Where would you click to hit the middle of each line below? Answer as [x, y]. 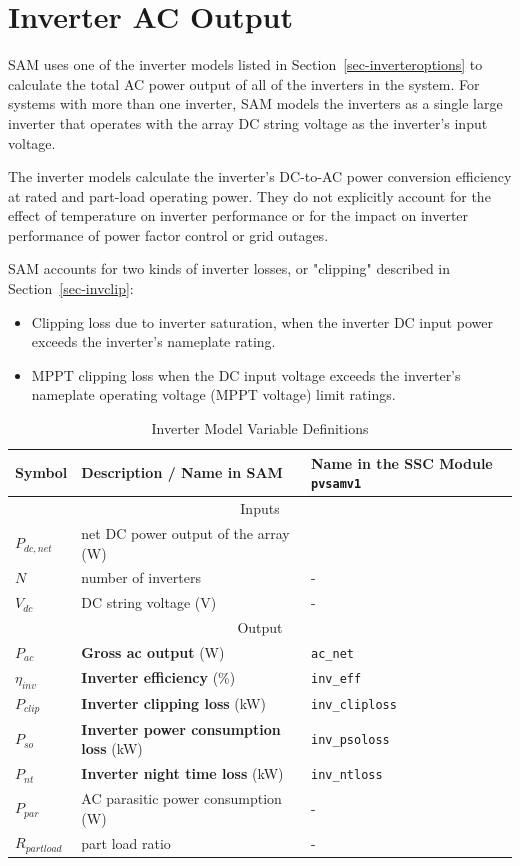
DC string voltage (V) [149, 602]
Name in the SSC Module [402, 462]
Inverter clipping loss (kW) [173, 703]
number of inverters [141, 577]
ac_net [332, 653]
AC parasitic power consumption [181, 797]
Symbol [41, 472]
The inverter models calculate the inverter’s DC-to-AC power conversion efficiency [260, 176]
